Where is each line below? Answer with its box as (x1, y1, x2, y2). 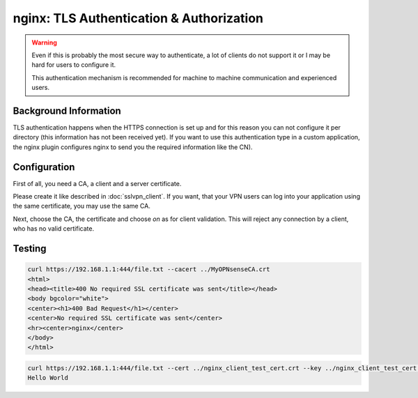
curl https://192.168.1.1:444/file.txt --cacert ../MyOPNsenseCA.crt (27, 266, 270, 273)
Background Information (13, 105, 121, 116)
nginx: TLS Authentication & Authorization (13, 10, 264, 26)
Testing (13, 243, 47, 254)
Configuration (13, 161, 75, 173)
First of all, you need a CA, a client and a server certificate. (13, 179, 182, 187)
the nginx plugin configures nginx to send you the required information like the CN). (13, 143, 253, 151)
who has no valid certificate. (13, 224, 94, 233)
